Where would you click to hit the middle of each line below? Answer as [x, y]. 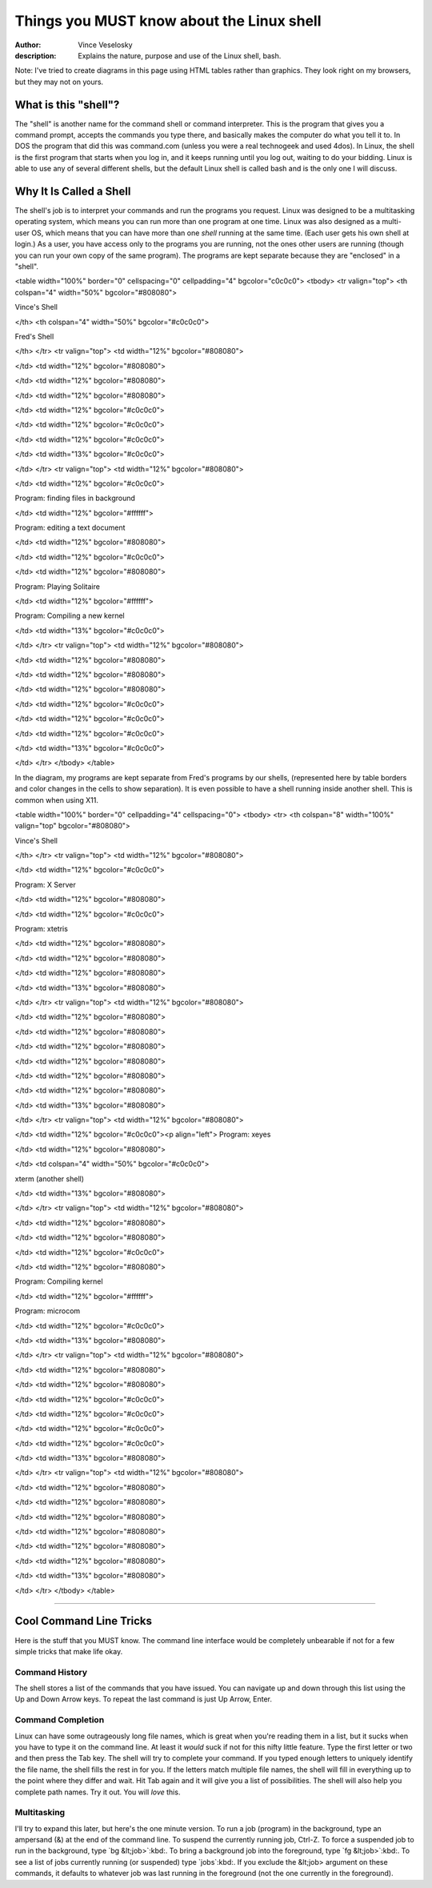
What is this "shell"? [67, 104]
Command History [51, 1672]
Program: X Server [45, 884]
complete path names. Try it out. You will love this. [98, 1792]
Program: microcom [48, 1311]
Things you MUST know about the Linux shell [168, 21]
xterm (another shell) [49, 1178]
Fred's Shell [34, 337]
